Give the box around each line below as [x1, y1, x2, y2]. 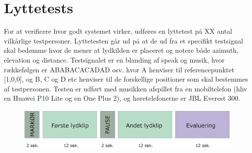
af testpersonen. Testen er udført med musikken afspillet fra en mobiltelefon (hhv [4, 83, 248, 93]
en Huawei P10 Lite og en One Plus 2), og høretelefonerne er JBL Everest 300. [4, 93, 240, 103]
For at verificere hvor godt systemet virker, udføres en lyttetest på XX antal [4, 26, 232, 36]
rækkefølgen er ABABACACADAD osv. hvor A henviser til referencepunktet [4, 64, 234, 74]
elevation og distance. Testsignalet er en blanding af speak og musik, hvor [4, 54, 225, 65]
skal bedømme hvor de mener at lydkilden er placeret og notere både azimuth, [4, 45, 239, 55]
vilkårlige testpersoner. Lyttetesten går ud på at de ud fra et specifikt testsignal [4, 35, 243, 45]
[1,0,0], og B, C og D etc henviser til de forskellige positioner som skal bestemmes [4, 74, 248, 84]
